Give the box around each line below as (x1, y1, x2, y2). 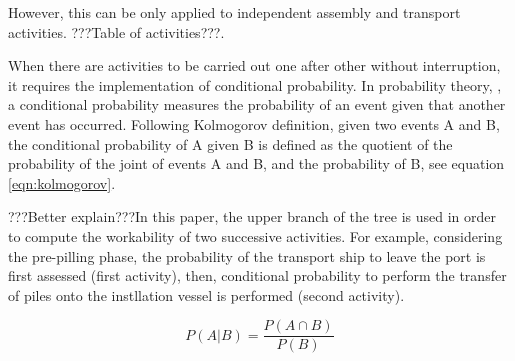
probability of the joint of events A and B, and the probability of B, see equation (8, 153, 505, 174)
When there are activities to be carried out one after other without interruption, (8, 55, 501, 76)
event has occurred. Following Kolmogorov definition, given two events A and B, (8, 113, 500, 134)
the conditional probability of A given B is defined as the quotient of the (8, 133, 453, 154)
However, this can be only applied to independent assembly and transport (8, 2, 461, 22)
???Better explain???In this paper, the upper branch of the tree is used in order (8, 206, 496, 227)
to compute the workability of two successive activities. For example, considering (8, 225, 503, 246)
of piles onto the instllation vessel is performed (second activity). (8, 284, 405, 305)
